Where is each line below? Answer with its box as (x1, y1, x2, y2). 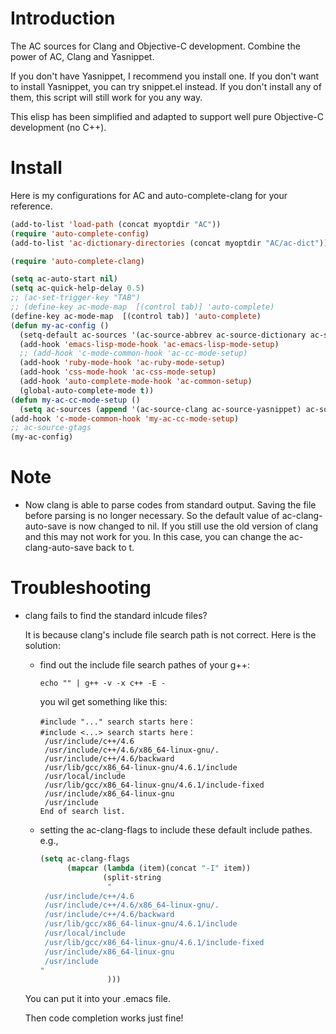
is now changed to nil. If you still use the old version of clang (68, 520, 319, 532)
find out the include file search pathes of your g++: (39, 659, 251, 671)
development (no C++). (10, 121, 107, 133)
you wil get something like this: (39, 696, 168, 707)
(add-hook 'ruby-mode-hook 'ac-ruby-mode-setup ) (19, 358, 226, 368)
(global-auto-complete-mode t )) (19, 385, 155, 396)
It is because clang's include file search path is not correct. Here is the (24, 629, 317, 641)
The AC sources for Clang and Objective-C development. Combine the (10, 40, 301, 52)
